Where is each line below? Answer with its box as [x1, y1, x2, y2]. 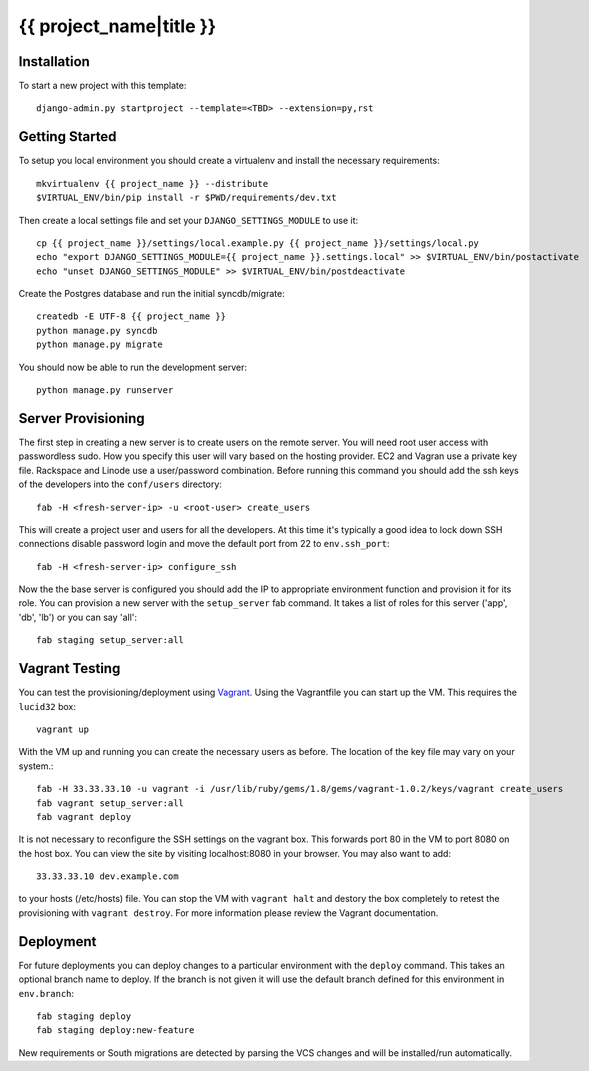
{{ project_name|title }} [18, 15, 217, 37]
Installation [18, 53, 90, 70]
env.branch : [18, 987, 75, 999]
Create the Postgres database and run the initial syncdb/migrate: [18, 288, 285, 300]
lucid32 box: [18, 700, 77, 712]
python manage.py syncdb [36, 325, 158, 336]
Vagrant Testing [18, 660, 121, 677]
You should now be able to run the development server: [18, 361, 248, 373]
